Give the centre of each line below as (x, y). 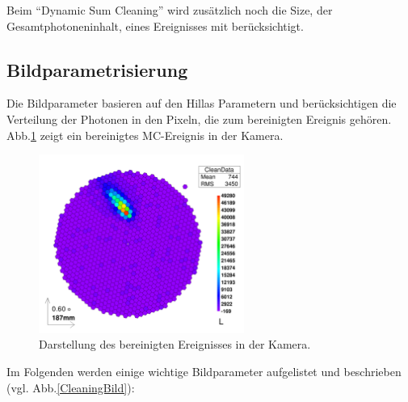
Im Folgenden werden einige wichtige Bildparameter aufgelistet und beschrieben (204, 371)
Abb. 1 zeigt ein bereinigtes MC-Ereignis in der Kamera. (145, 135)
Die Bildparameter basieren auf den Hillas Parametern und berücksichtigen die (202, 103)
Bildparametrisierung (97, 69)
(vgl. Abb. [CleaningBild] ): (71, 387)
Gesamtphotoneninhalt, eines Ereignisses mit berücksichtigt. (155, 25)
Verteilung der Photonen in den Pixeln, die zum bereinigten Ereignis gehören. (199, 118)
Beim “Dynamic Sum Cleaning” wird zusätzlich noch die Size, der (170, 10)
